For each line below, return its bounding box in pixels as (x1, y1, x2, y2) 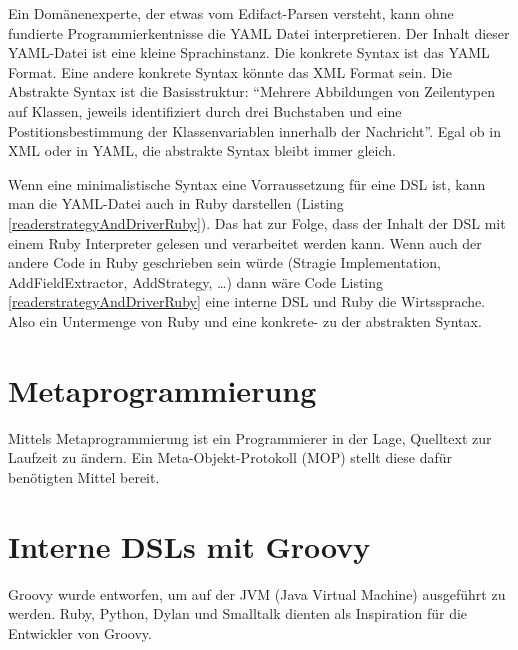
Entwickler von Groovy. (8, 622, 152, 643)
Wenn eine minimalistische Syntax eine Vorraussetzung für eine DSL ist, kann (8, 173, 486, 194)
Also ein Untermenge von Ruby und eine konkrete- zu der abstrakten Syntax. (8, 310, 482, 331)
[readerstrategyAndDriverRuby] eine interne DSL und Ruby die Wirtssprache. (8, 291, 486, 312)
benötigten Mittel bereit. (8, 466, 160, 487)
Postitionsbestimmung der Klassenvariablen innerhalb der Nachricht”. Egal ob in (8, 120, 501, 141)
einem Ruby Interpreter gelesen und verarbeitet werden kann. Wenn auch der (8, 232, 482, 253)
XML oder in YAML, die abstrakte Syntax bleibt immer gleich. (8, 140, 396, 161)
